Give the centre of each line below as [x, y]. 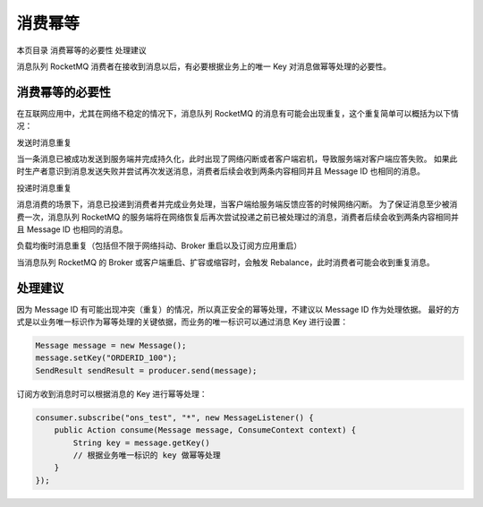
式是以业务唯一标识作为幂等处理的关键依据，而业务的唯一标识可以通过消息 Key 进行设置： [182, 322]
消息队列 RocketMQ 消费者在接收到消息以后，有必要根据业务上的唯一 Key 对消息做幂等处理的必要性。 [204, 66]
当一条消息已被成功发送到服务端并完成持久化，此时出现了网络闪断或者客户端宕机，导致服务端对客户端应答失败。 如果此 [237, 159]
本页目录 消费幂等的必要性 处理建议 [81, 50]
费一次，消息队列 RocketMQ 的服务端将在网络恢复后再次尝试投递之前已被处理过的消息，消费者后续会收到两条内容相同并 [238, 217]
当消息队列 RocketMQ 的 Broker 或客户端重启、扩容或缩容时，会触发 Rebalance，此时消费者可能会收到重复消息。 [225, 262]
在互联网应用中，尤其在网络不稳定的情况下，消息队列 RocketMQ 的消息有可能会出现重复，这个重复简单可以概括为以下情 [238, 113]
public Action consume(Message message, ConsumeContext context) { [205, 430]
